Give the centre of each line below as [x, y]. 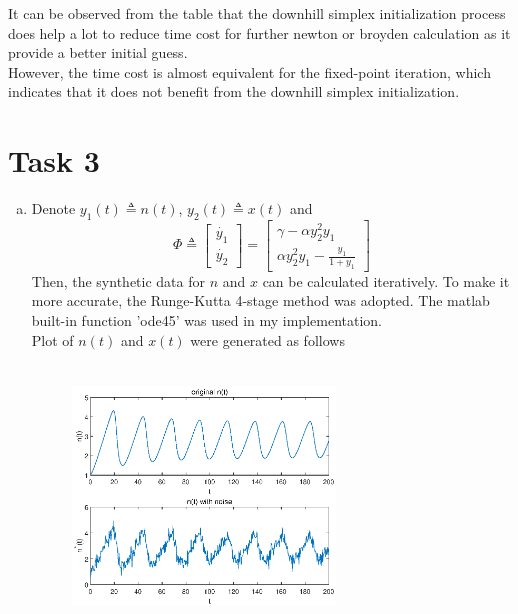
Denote [53, 208]
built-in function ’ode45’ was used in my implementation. [206, 320]
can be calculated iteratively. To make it [386, 280]
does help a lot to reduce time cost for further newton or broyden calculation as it [259, 32]
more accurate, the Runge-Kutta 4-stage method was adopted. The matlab [260, 300]
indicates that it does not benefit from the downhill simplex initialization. [234, 91]
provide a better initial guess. [98, 52]
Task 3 [54, 160]
